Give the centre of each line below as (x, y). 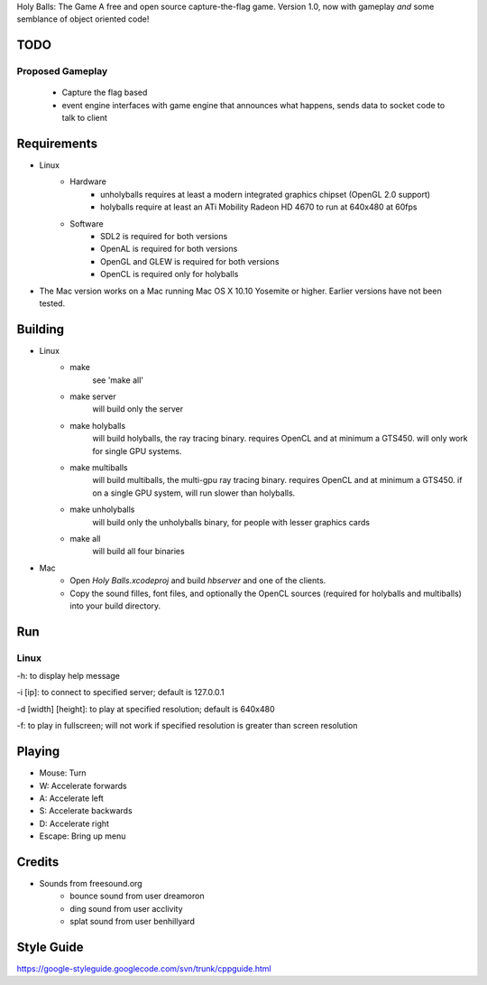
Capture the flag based (105, 93)
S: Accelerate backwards (86, 811)
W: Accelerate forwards (83, 785)
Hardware (88, 181)
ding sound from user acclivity (127, 908)
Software (87, 223)
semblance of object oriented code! (83, 19)
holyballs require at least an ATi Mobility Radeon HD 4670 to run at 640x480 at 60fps (259, 207)
